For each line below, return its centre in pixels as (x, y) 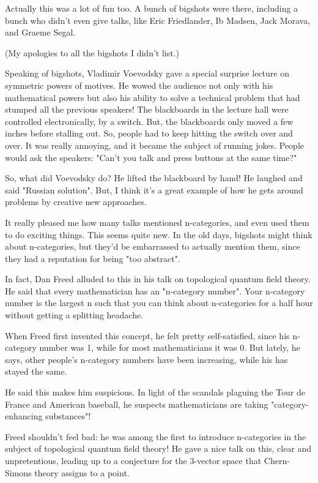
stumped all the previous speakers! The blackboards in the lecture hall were (147, 109)
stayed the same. (36, 371)
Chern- (277, 460)
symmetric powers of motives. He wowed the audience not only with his (139, 85)
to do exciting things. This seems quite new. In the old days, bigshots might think (159, 234)
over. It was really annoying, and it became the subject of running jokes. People (154, 145)
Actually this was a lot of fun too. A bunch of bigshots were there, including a (152, 8)
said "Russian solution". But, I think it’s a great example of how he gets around (154, 189)
